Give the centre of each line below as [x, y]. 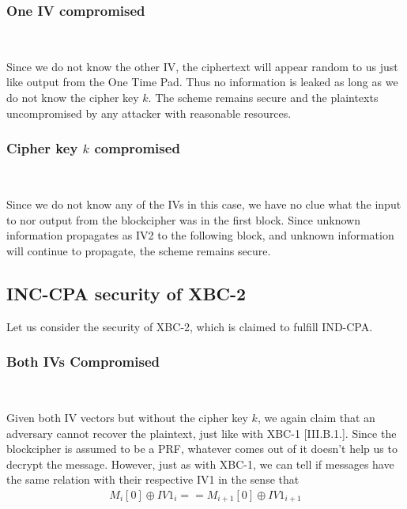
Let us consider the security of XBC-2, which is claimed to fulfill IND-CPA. [190, 326]
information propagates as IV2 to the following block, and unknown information [200, 235]
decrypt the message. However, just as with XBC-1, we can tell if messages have [200, 464]
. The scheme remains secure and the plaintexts [263, 97]
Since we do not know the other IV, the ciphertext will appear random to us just [202, 66]
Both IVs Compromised [83, 362]
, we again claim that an [316, 417]
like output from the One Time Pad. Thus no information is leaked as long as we [202, 82]
